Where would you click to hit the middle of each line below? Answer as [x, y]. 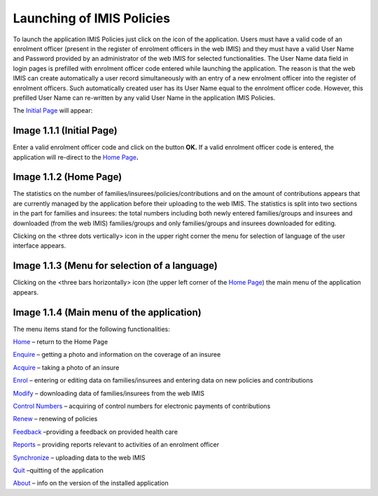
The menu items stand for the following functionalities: [92, 329]
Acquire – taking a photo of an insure [66, 367]
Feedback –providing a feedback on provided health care [96, 432]
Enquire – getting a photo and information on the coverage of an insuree [117, 355]
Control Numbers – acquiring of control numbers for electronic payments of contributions [142, 406]
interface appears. [40, 246]
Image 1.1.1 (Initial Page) [65, 130]
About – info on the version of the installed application [91, 483]
